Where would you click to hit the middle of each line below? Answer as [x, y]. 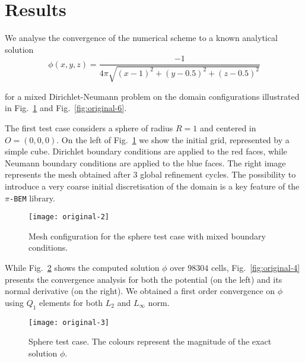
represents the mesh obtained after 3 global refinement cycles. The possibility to [150, 174]
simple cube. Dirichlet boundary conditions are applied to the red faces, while [146, 151]
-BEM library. [32, 198]
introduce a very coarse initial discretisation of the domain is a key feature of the [152, 186]
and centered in [228, 127]
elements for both [71, 302]
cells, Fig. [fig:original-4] [255, 268]
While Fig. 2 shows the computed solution [82, 268]
